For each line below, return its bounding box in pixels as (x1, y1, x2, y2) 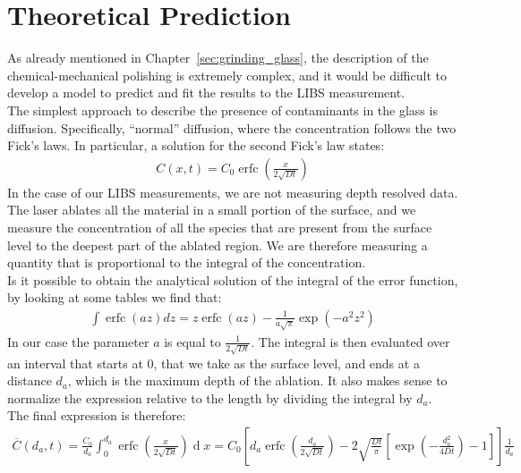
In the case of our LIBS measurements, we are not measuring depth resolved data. (7, 182, 458, 201)
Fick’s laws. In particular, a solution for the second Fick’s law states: (7, 136, 385, 155)
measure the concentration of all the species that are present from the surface (7, 217, 432, 236)
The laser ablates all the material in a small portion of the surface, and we (7, 200, 416, 219)
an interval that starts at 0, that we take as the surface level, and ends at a (7, 353, 420, 372)
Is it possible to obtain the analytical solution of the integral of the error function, (7, 270, 458, 289)
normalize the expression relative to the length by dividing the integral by (7, 388, 413, 407)
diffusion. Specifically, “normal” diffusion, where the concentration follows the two (7, 118, 457, 137)
